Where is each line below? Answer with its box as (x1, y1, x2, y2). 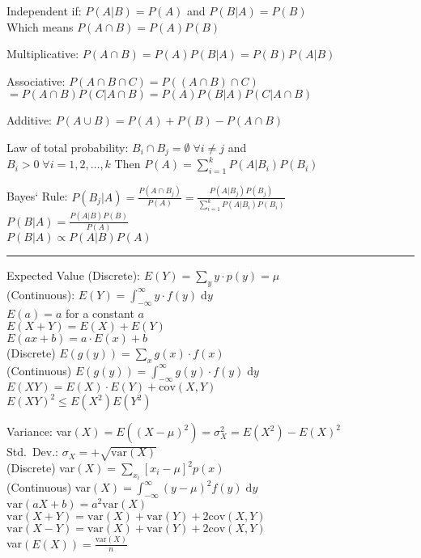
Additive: (6, 112, 53, 129)
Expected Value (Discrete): (6, 266, 141, 283)
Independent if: (6, 2, 82, 19)
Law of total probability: (6, 138, 129, 155)
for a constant (65, 304, 134, 321)
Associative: (6, 72, 66, 89)
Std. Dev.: (6, 443, 58, 460)
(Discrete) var (6, 459, 75, 476)
